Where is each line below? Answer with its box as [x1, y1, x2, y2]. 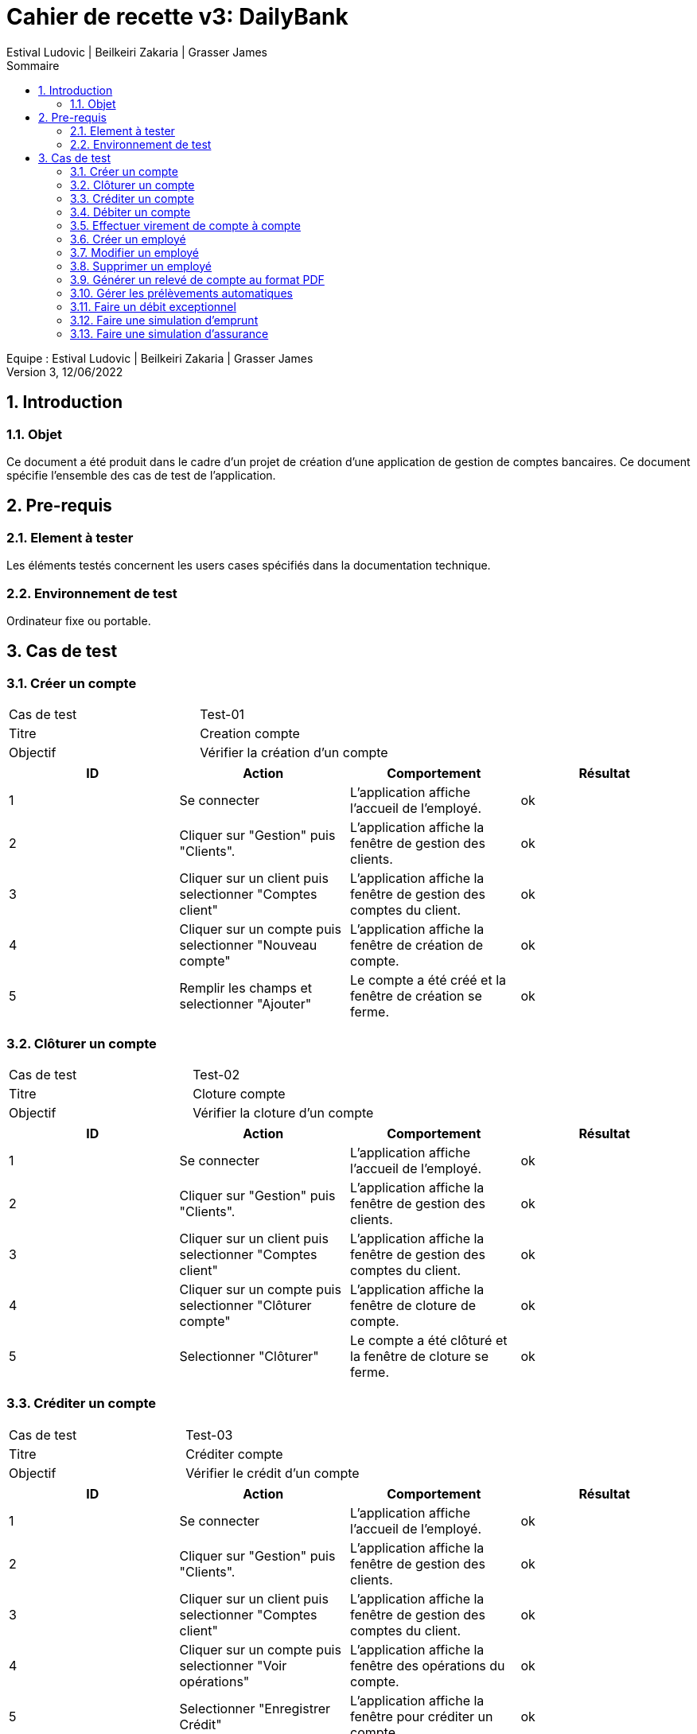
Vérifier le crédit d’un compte [185, 1464, 360, 1481]
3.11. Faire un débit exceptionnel [70, 299, 236, 313]
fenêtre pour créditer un [350, 1708, 493, 1724]
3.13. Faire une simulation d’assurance [70, 326, 269, 340]
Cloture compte [193, 1085, 286, 1102]
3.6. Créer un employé [70, 231, 186, 246]
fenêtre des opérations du [350, 1657, 505, 1674]
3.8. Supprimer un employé [70, 259, 212, 273]
